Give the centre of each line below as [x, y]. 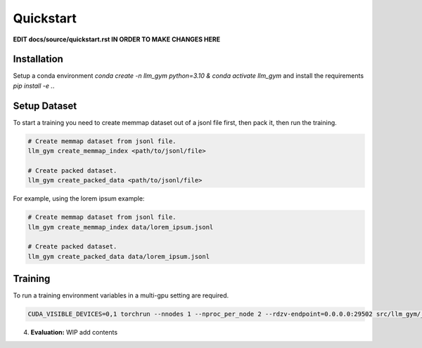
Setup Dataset [45, 106]
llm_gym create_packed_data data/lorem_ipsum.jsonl [119, 256]
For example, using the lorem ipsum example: [79, 199]
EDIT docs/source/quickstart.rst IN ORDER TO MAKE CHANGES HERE [117, 39]
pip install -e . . [34, 86]
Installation [38, 59]
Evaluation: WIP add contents [74, 333]
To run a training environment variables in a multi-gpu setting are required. [121, 295]
